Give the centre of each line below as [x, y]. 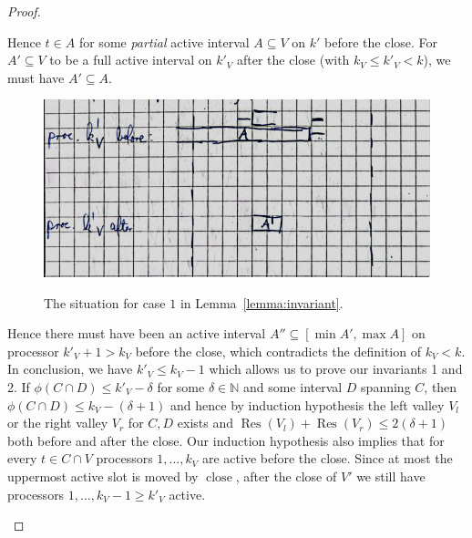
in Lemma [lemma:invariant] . [262, 302]
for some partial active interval [164, 41]
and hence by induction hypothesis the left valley [308, 404]
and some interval [292, 387]
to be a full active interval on [131, 60]
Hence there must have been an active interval [137, 333]
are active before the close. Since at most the [328, 458]
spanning [386, 387]
